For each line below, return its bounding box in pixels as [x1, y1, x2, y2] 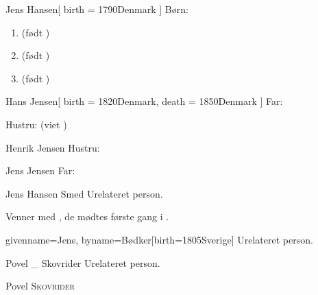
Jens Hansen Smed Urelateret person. [5, 186, 163, 200]
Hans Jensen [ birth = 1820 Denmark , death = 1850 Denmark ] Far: [5, 94, 283, 108]
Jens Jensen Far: [5, 163, 75, 178]
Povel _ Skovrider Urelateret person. [5, 255, 160, 270]
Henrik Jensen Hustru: [5, 140, 100, 154]
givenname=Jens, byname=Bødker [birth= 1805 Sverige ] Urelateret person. [5, 232, 313, 246]
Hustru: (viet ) [5, 117, 67, 131]
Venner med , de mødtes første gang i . [5, 209, 169, 224]
